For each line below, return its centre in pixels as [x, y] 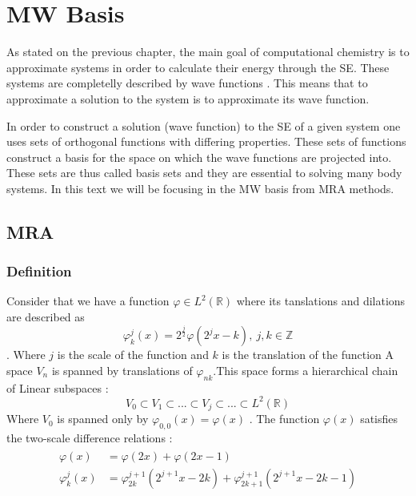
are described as [46, 317]
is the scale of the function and [133, 355]
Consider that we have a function [88, 301]
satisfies [379, 419]
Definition [39, 271]
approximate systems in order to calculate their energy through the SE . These [198, 67]
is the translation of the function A [308, 355]
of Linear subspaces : [58, 387]
